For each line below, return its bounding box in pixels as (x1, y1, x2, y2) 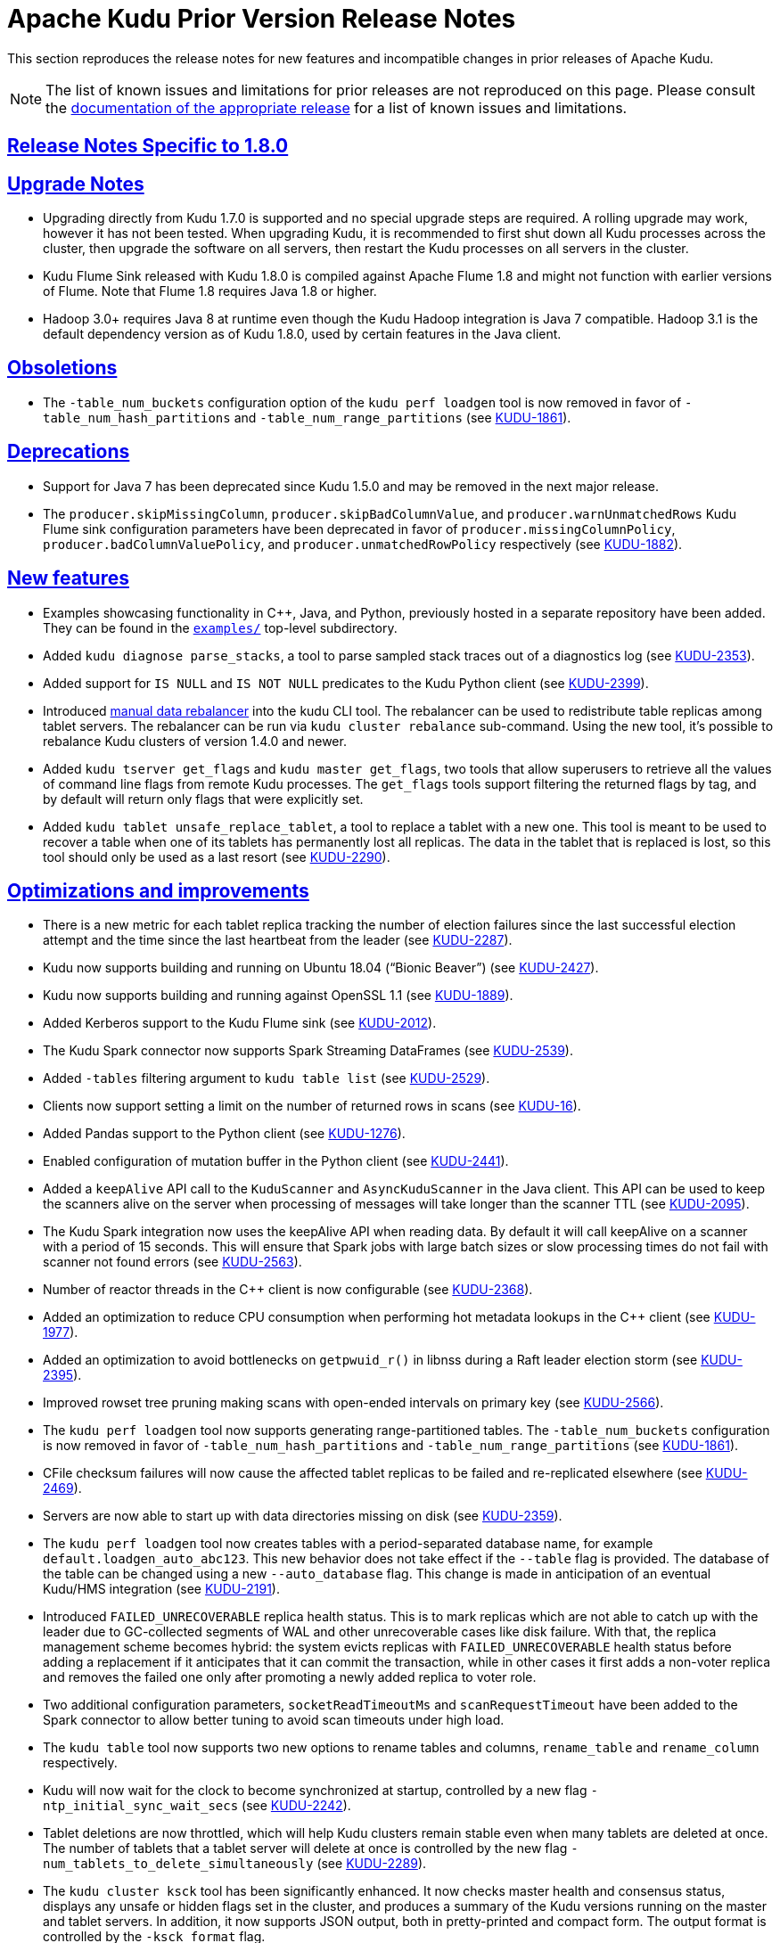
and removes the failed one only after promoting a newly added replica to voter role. (43, 1669, 537, 1685)
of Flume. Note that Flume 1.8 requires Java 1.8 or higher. (43, 283, 377, 299)
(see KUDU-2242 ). (242, 1798, 351, 1814)
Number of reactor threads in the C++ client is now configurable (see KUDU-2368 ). (43, 1282, 533, 1298)
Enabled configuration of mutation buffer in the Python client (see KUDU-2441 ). (43, 1153, 509, 1169)
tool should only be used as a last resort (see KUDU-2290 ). (43, 849, 390, 865)
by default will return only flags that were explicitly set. (43, 791, 364, 807)
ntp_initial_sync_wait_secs (43, 1799, 239, 1814)
